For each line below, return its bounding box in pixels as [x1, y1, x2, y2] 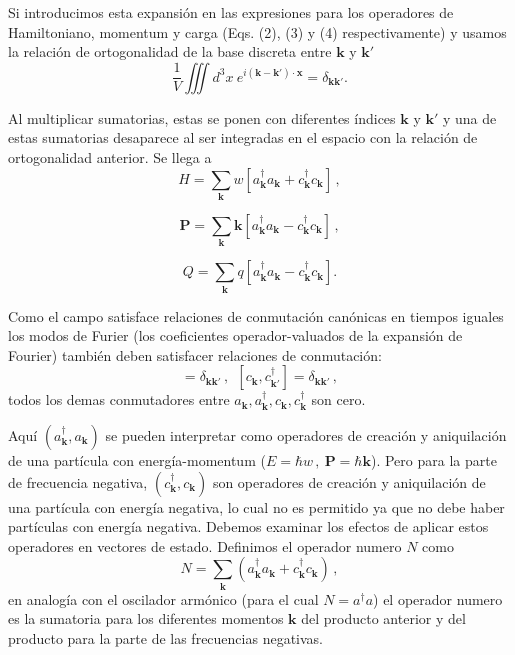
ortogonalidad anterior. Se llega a [8, 146, 212, 167]
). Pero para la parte [370, 449, 497, 470]
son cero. [311, 389, 366, 410]
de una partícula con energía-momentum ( [8, 449, 266, 470]
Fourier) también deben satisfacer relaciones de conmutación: [8, 344, 382, 365]
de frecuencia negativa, [8, 471, 148, 492]
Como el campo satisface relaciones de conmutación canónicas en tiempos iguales [8, 305, 504, 326]
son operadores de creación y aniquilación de [212, 471, 486, 492]
